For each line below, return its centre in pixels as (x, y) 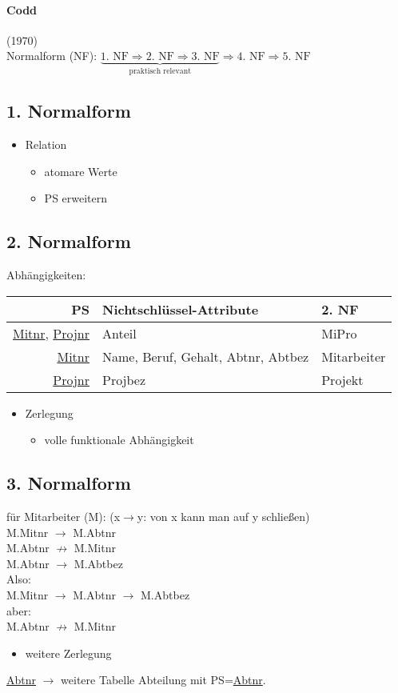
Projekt (342, 379)
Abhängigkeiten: (46, 275)
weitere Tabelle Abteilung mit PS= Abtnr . (163, 680)
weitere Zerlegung (68, 653)
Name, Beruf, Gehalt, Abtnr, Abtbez (205, 356)
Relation (46, 144)
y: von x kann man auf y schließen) (223, 516)
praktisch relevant (160, 72)
